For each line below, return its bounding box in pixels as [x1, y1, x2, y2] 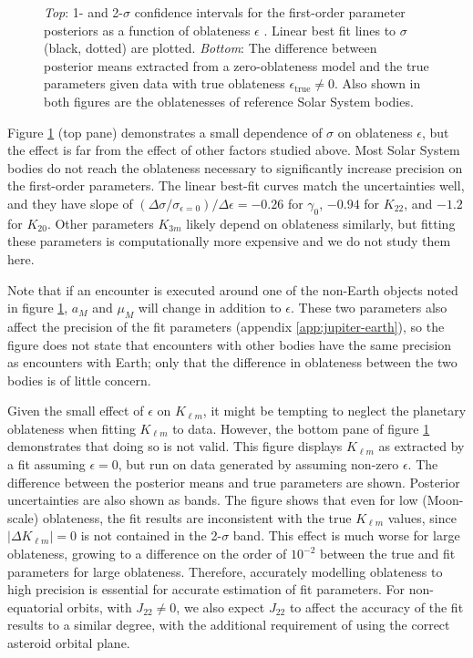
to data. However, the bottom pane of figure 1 [172, 418, 430, 437]
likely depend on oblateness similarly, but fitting [186, 213, 456, 232]
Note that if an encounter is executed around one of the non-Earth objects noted [7, 280, 458, 299]
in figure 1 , [7, 298, 68, 317]
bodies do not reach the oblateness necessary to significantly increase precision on [7, 158, 463, 177]
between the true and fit [319, 544, 456, 563]
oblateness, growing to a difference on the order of [7, 544, 287, 563]
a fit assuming [7, 455, 86, 474]
